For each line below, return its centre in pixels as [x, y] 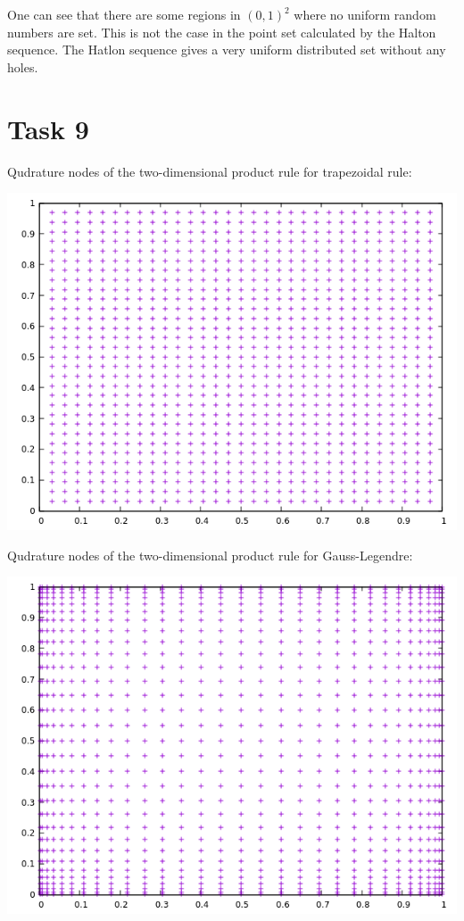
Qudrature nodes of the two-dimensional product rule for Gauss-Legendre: [210, 555]
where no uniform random [365, 14]
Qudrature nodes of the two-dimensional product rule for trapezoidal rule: [210, 171]
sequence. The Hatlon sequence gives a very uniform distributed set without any [227, 50]
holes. [23, 66]
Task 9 [48, 128]
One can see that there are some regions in [124, 14]
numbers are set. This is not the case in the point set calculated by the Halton [222, 32]
